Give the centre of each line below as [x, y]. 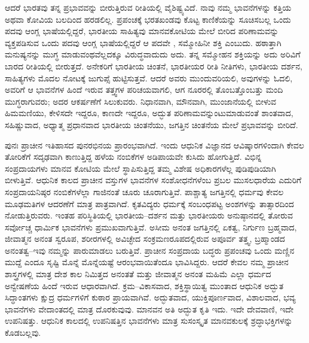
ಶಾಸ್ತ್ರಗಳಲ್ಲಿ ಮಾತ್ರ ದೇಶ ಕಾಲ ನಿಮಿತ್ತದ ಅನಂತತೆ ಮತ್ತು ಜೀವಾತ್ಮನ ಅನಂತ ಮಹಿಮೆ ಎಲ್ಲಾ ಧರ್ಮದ [138, 274]
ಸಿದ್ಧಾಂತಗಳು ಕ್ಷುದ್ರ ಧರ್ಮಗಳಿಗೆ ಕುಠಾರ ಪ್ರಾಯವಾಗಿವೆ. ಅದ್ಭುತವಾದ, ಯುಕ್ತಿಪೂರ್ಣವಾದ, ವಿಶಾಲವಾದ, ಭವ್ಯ [150, 297]
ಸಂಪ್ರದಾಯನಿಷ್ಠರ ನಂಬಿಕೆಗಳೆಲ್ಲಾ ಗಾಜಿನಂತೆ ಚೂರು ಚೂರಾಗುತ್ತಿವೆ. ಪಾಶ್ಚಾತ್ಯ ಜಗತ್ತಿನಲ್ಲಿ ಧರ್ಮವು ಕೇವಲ [144, 191]
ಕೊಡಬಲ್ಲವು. [23, 333]
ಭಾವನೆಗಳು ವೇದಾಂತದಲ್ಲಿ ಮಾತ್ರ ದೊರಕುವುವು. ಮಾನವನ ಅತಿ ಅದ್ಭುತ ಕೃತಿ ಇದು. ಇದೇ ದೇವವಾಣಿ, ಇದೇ [149, 309]
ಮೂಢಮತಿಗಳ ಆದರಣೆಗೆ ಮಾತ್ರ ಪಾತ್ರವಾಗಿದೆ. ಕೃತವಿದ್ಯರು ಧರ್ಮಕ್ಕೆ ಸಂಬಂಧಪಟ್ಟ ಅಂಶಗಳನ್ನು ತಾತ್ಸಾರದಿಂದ [149, 203]
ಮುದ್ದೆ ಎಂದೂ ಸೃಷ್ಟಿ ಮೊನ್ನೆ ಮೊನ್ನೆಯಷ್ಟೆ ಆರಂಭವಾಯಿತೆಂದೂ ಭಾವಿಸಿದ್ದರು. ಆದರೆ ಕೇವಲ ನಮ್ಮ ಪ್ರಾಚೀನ [147, 262]
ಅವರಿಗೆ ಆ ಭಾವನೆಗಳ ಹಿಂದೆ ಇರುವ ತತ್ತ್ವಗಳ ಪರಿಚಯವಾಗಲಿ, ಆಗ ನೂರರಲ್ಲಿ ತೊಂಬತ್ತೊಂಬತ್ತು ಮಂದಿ [144, 89]
